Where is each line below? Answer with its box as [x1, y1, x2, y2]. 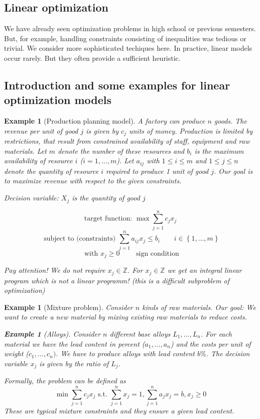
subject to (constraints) [44, 235, 116, 243]
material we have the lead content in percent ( [4, 338, 145, 349]
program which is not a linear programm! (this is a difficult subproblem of [4, 275, 229, 285]
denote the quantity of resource [4, 165, 99, 176]
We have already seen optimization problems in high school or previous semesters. [4, 23, 256, 34]
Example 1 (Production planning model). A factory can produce [4, 116, 205, 126]
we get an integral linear [167, 265, 242, 275]
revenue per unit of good [4, 125, 78, 136]
